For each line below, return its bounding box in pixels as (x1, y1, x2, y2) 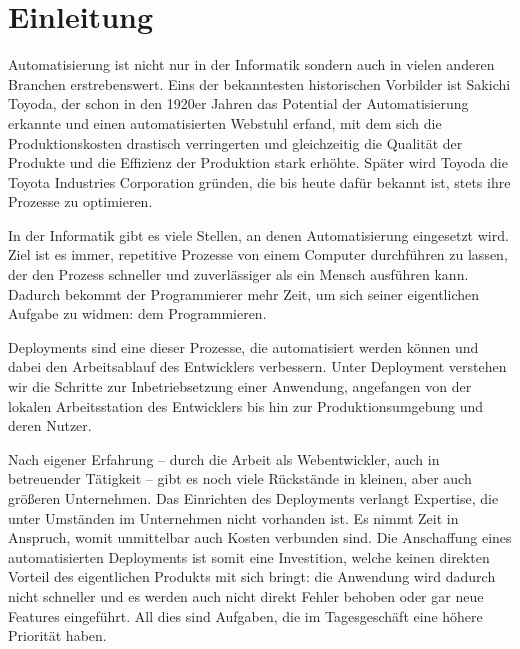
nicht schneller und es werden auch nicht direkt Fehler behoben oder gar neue (8, 585, 484, 606)
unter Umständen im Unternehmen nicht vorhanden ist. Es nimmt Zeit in (8, 507, 459, 528)
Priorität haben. (8, 625, 107, 646)
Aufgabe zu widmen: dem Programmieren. (8, 303, 267, 324)
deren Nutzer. (8, 415, 92, 436)
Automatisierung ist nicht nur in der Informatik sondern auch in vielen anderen (8, 54, 495, 75)
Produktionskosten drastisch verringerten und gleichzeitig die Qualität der (8, 132, 463, 153)
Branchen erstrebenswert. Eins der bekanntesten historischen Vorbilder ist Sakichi (8, 73, 511, 94)
